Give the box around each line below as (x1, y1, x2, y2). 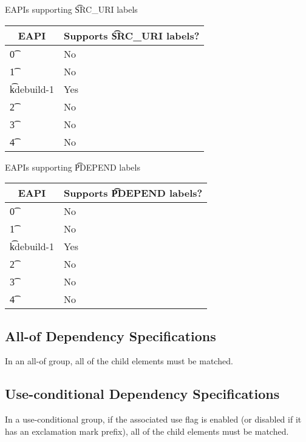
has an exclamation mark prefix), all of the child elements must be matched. (5, 424, 289, 437)
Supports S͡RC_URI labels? (63, 28, 200, 42)
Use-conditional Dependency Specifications (5, 384, 280, 403)
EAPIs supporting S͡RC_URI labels (5, 3, 138, 15)
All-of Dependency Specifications (5, 326, 216, 345)
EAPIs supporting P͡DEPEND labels (5, 160, 140, 173)
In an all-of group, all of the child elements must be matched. (5, 355, 233, 367)
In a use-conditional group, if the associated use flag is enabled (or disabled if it (5, 413, 302, 426)
